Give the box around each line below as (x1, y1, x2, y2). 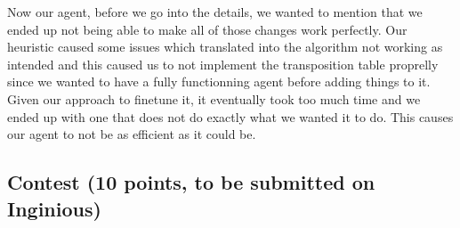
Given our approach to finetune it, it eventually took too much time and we (7, 89, 421, 108)
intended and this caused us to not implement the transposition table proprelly (7, 54, 439, 73)
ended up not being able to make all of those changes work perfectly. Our (7, 20, 408, 38)
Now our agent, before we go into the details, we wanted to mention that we (7, 3, 423, 20)
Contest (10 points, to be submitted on (7, 168, 375, 196)
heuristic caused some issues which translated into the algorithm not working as (7, 37, 443, 56)
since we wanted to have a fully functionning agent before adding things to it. (7, 72, 431, 91)
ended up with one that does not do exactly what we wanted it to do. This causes (7, 107, 454, 126)
